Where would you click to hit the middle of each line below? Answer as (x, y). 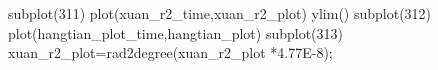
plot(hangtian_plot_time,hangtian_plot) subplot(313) (176, 32)
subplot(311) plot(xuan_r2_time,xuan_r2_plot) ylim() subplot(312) (220, 13)
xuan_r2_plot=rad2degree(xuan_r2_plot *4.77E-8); (170, 52)
